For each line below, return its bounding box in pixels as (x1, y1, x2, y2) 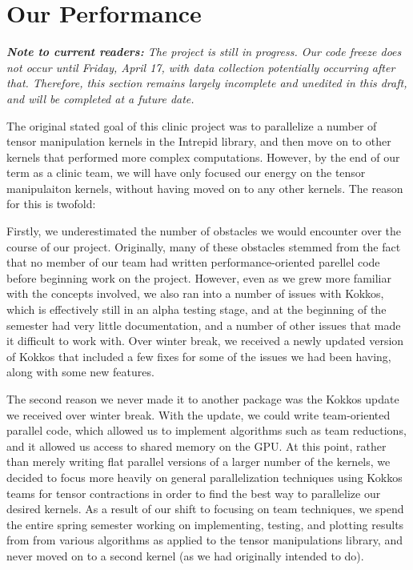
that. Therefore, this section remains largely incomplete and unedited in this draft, (6, 74, 407, 91)
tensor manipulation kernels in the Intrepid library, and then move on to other (6, 133, 391, 150)
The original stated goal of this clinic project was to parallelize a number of (6, 117, 377, 134)
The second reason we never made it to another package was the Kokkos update (6, 391, 399, 407)
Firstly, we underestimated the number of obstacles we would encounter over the (6, 223, 401, 239)
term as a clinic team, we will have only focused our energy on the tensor (6, 164, 366, 181)
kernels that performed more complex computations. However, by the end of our (6, 148, 400, 165)
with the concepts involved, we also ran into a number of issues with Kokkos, (6, 285, 384, 302)
